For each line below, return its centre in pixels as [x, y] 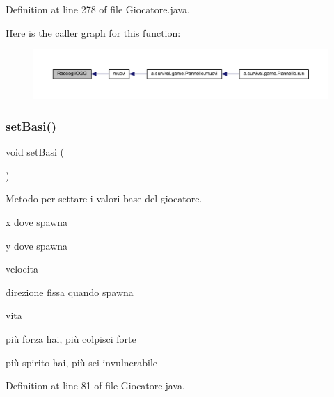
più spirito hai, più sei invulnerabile [82, 362]
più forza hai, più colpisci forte [71, 338]
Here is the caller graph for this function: [93, 32]
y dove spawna [37, 245]
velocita [22, 269]
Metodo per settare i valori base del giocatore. [104, 198]
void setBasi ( [35, 152]
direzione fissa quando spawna [70, 292]
